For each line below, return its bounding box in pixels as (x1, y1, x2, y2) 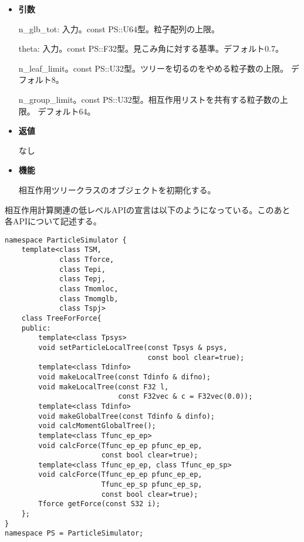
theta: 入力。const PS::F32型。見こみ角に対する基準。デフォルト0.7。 (18, 42, 284, 55)
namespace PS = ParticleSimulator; (5, 529, 144, 538)
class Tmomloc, (59, 285, 119, 293)
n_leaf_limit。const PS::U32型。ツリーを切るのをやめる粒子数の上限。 (18, 62, 288, 74)
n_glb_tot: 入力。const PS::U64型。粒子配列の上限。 (18, 22, 219, 35)
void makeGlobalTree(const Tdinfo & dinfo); (38, 412, 215, 420)
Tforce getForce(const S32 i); (38, 500, 160, 509)
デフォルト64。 (38, 105, 96, 117)
